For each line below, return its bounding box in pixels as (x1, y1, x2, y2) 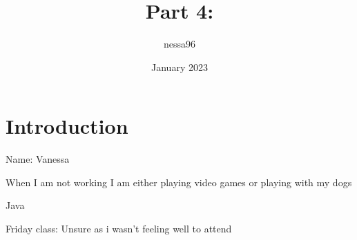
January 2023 (151, 59, 208, 74)
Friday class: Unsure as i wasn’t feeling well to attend (6, 221, 232, 236)
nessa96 (163, 37, 196, 51)
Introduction (6, 112, 128, 140)
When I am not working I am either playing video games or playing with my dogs (6, 174, 352, 189)
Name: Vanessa (6, 152, 70, 166)
